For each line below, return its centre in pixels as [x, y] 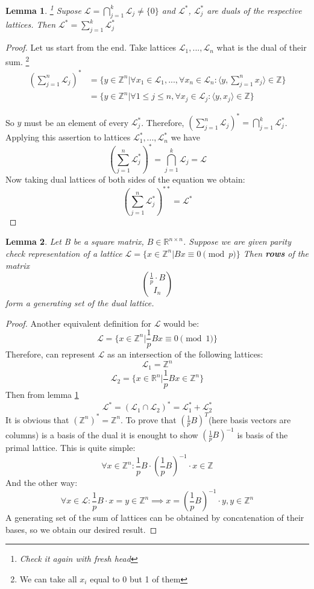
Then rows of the [276, 253]
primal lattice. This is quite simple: [71, 448]
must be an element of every [76, 122]
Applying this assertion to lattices [68, 137]
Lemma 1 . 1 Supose [43, 9]
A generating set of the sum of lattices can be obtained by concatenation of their [155, 518]
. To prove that [149, 419]
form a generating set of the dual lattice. [80, 303]
